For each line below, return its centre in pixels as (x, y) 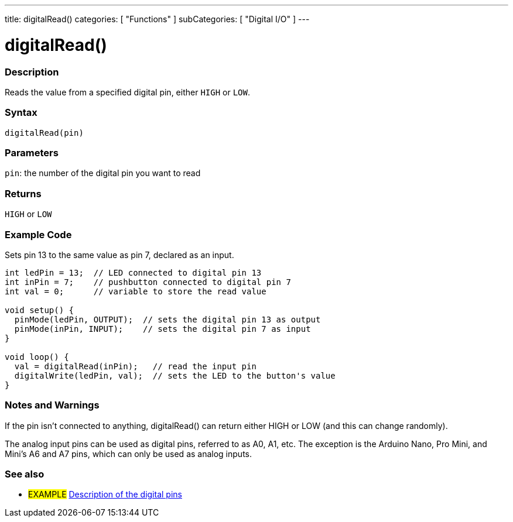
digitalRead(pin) (44, 133)
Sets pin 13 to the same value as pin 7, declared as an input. (119, 255)
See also (25, 474)
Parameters (32, 153)
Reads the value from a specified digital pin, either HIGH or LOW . (127, 92)
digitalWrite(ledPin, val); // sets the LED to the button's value (175, 375)
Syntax (21, 113)
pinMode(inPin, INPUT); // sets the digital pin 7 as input (163, 329)
